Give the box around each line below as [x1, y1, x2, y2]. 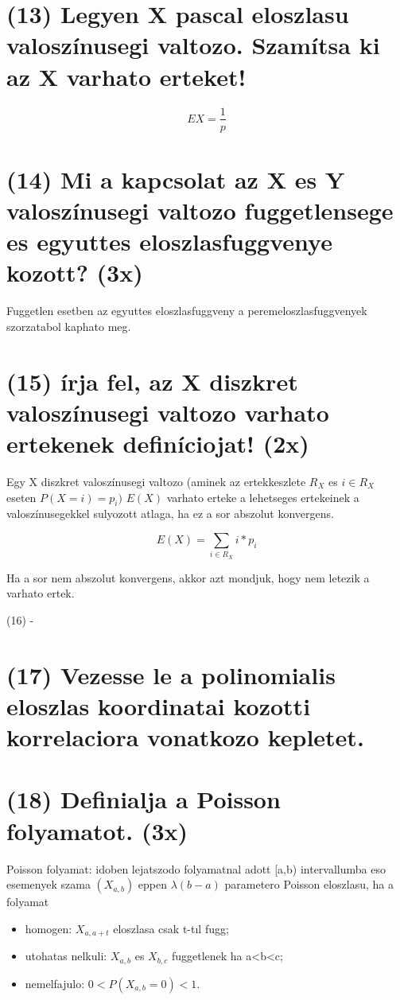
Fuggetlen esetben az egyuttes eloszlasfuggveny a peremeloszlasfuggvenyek [6, 302, 367, 319]
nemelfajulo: [25, 975, 85, 991]
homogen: [25, 920, 72, 936]
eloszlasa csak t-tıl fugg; [113, 920, 229, 936]
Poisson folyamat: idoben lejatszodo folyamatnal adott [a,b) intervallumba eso [6, 860, 386, 877]
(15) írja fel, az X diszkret [6, 364, 298, 397]
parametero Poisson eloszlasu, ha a [224, 876, 394, 893]
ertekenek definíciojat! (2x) [6, 427, 309, 459]
